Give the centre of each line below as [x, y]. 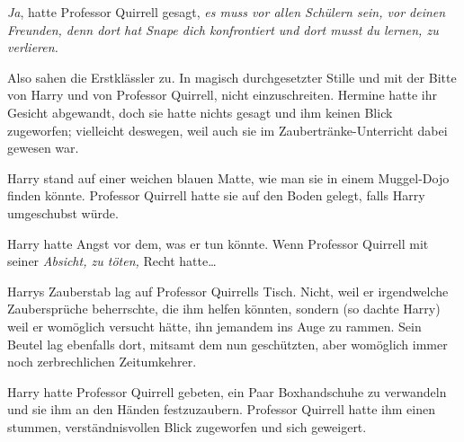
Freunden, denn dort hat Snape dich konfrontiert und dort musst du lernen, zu [223, 29]
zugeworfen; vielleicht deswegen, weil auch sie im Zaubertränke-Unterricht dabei [228, 130]
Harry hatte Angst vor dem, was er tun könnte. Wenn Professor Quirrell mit [218, 243]
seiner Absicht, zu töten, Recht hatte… [112, 261]
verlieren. [33, 47]
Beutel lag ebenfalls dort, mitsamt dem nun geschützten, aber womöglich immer [228, 344]
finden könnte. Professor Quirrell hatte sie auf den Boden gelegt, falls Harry [216, 195]
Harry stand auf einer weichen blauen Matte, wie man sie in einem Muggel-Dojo [228, 177]
